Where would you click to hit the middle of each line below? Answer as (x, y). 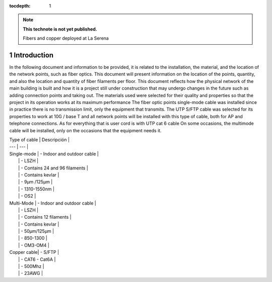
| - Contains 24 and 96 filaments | (53, 168)
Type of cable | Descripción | (40, 139)
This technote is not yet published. (60, 29)
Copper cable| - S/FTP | (34, 252)
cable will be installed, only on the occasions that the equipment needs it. (85, 130)
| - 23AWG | (30, 273)
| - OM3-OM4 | (34, 245)
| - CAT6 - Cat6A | (37, 259)
